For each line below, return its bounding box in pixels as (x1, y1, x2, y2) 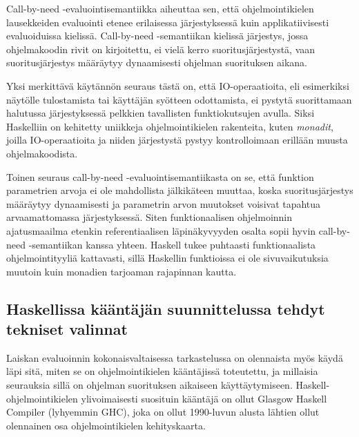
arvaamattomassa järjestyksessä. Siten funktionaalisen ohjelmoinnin (6, 210, 293, 224)
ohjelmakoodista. (6, 146, 78, 160)
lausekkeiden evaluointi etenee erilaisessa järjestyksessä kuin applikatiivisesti (6, 14, 329, 29)
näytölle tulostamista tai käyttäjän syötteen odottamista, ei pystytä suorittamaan (6, 92, 352, 106)
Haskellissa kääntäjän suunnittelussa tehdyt (6, 298, 325, 319)
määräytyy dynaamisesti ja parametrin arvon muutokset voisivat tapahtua (6, 196, 321, 211)
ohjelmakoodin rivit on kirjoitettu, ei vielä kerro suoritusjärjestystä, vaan (6, 41, 316, 56)
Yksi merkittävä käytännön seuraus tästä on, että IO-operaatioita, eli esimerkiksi (6, 78, 349, 93)
